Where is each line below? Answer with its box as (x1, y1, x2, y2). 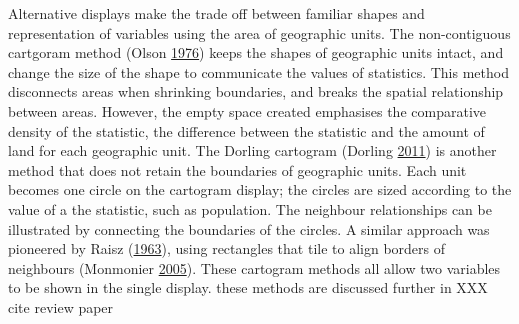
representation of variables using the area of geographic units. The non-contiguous (8, 22, 511, 43)
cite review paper (8, 296, 114, 317)
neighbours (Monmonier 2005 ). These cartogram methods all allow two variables (8, 257, 501, 278)
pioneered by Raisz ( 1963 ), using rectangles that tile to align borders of (8, 238, 446, 259)
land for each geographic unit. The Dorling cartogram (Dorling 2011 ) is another (8, 140, 497, 161)
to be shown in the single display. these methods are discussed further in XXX (8, 277, 488, 298)
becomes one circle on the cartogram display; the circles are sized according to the (8, 179, 512, 200)
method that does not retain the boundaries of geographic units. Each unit (8, 159, 467, 180)
